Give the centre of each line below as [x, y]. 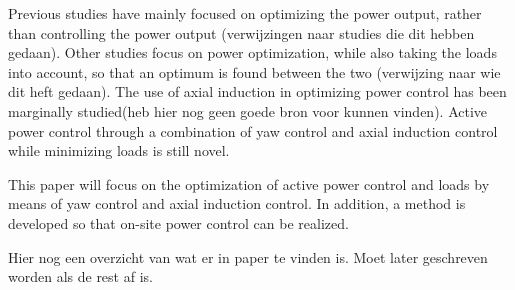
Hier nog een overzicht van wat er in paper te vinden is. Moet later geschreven [248, 256]
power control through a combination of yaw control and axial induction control [253, 130]
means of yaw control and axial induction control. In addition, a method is [237, 203]
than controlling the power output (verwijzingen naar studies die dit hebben [241, 32]
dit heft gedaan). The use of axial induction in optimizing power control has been [257, 91]
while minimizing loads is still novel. [119, 150]
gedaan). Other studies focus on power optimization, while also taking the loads [252, 52]
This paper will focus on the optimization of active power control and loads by [249, 183]
